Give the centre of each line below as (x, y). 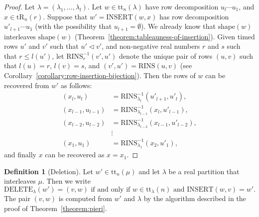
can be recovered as (75, 155)
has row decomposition (194, 16)
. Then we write (66, 181)
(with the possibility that (73, 26)
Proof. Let (19, 6)
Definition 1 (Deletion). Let (49, 171)
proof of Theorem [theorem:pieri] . (56, 208)
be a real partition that (204, 171)
